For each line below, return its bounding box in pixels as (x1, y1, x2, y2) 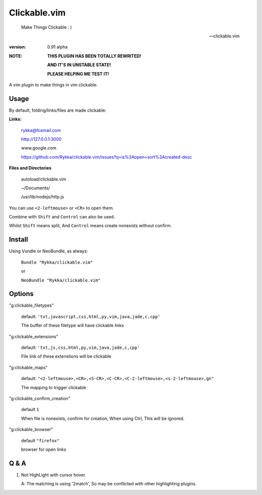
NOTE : (9, 53, 23, 59)
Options (9, 290, 34, 298)
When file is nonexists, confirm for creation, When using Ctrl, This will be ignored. (21, 415, 185, 421)
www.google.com (21, 145, 57, 151)
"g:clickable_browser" (9, 427, 53, 432)
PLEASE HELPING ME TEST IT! (47, 71, 109, 77)
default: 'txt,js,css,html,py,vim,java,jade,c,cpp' (21, 345, 140, 350)
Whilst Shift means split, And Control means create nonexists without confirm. (9, 223, 172, 229)
